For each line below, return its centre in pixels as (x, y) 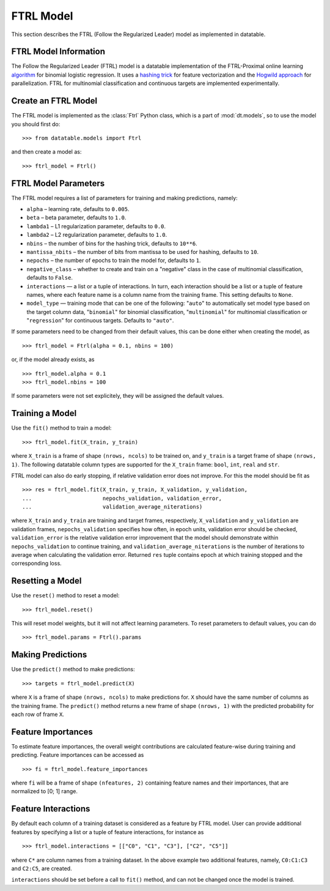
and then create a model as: (46, 152)
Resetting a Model (46, 581)
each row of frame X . (38, 714)
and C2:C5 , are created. (42, 868)
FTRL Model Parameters (58, 183)
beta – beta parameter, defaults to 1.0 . (76, 218)
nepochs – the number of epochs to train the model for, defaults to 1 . (114, 261)
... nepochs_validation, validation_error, (122, 498)
